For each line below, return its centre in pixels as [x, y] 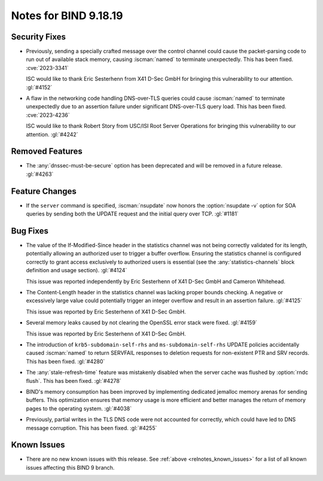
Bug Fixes [30, 231]
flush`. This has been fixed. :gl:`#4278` [74, 380]
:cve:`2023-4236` [48, 115]
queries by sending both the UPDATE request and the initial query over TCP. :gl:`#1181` [132, 214]
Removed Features [47, 152]
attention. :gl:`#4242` [52, 134]
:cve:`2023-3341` [47, 68]
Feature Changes [44, 191]
